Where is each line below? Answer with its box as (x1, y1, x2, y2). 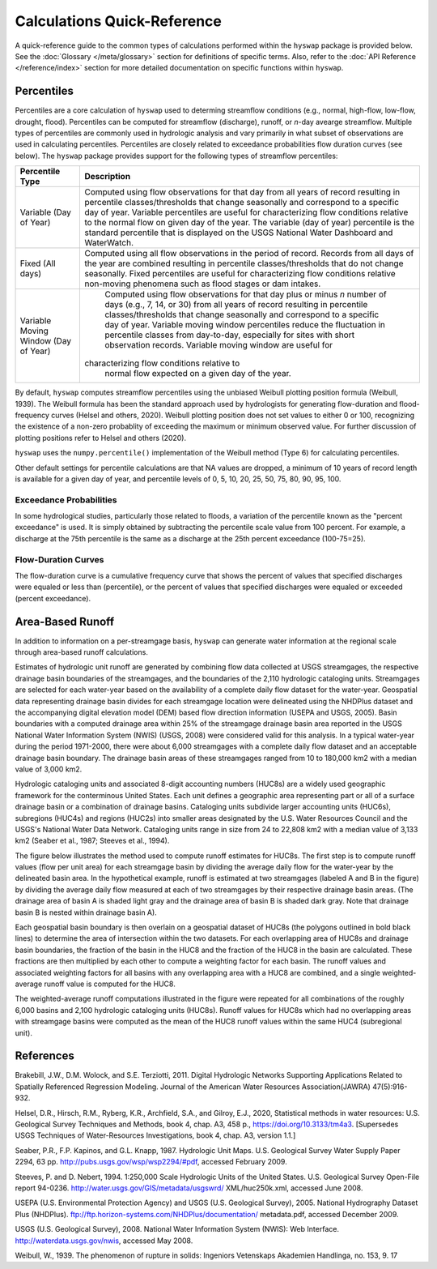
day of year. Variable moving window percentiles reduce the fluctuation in (104, 319, 386, 331)
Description (84, 171, 131, 182)
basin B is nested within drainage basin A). (15, 908, 157, 917)
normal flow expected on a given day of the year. (104, 368, 291, 379)
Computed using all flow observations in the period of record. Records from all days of (84, 248, 414, 259)
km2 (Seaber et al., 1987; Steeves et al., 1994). (15, 835, 170, 846)
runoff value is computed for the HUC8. (44, 979, 176, 989)
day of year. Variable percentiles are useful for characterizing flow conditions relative (84, 207, 409, 218)
